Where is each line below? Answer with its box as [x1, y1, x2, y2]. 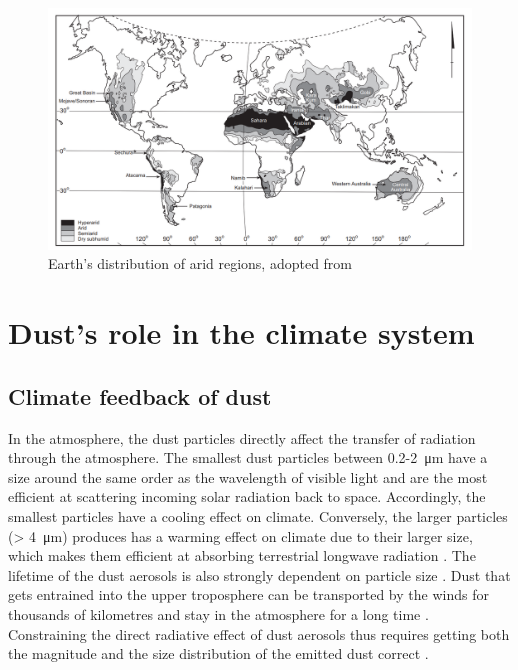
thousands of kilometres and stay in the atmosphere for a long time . [8, 603, 429, 624]
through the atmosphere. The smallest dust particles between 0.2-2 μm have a [8, 447, 488, 468]
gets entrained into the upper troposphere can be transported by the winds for [8, 584, 489, 605]
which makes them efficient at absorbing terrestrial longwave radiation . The [8, 545, 476, 566]
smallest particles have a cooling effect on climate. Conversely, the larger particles [8, 505, 508, 526]
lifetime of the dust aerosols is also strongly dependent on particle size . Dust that [8, 564, 511, 585]
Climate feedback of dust [8, 380, 272, 411]
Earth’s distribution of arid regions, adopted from [48, 253, 353, 274]
